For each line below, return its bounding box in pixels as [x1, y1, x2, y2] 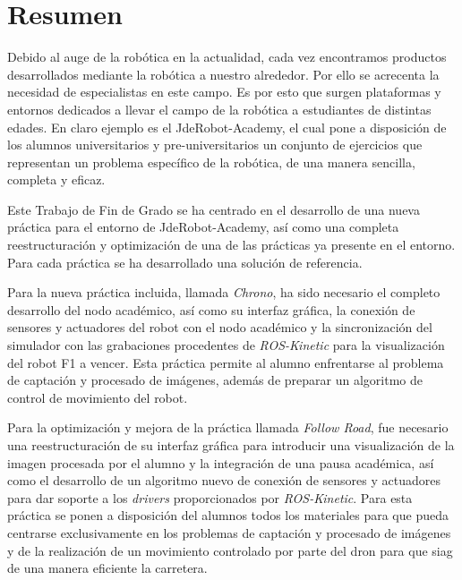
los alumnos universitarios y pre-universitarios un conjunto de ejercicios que [7, 135, 423, 154]
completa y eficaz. [7, 170, 106, 189]
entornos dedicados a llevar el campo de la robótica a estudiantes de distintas [7, 99, 432, 118]
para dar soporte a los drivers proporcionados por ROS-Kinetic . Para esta [7, 488, 413, 507]
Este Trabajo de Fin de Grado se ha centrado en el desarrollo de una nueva [7, 200, 420, 218]
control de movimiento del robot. [7, 388, 188, 406]
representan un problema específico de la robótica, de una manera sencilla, [7, 152, 415, 171]
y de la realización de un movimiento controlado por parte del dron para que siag [7, 541, 453, 559]
